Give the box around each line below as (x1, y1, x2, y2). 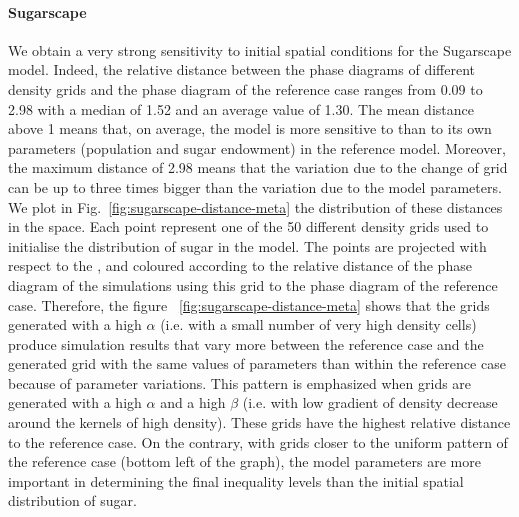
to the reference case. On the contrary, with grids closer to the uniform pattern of (8, 431, 508, 452)
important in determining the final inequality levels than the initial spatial (8, 470, 464, 491)
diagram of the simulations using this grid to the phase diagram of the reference (8, 274, 498, 295)
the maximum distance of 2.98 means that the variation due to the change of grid (8, 157, 508, 178)
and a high (160, 392, 226, 413)
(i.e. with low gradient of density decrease (242, 392, 498, 413)
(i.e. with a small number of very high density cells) (160, 314, 477, 335)
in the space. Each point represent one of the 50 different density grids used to (8, 216, 489, 237)
